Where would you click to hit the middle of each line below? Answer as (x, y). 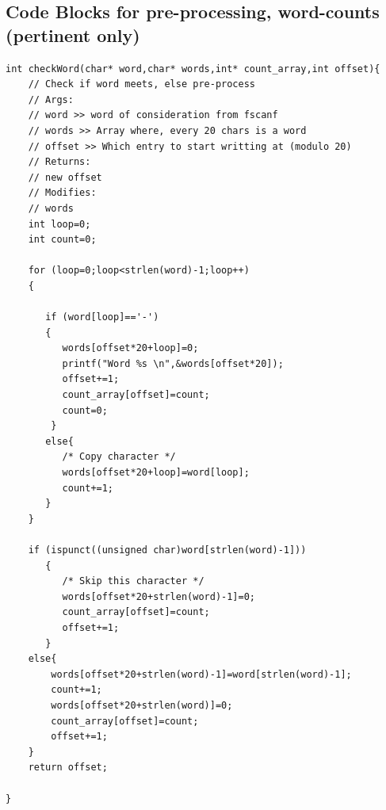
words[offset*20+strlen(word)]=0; (142, 705)
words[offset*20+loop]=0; (130, 348)
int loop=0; (59, 224)
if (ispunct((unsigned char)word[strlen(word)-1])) (167, 550)
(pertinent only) (73, 34)
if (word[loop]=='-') (102, 317)
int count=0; (62, 240)
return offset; (68, 768)
